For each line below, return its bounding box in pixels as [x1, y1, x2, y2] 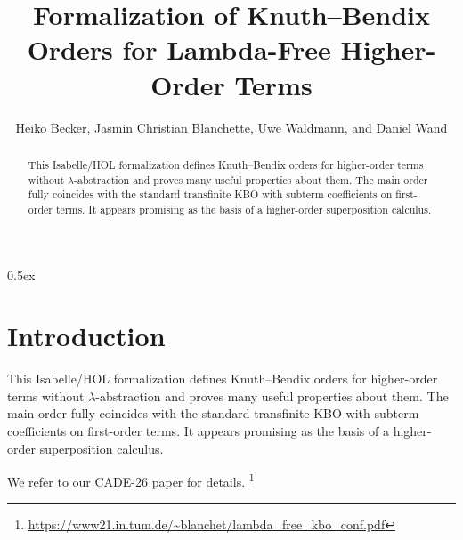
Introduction [7, 318, 166, 354]
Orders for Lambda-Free [27, 31, 331, 68]
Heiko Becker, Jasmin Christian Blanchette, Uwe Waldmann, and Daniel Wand [15, 117, 448, 136]
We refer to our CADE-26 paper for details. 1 [7, 470, 255, 490]
